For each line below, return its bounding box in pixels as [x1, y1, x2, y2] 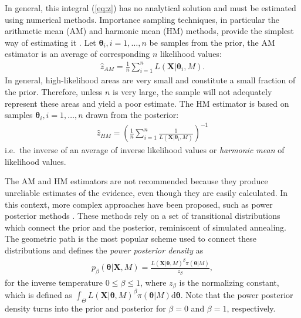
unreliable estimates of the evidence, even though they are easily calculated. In [5, 187, 288, 198]
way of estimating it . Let [5, 36, 96, 48]
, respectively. [226, 302, 276, 314]
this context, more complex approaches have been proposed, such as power [5, 198, 273, 210]
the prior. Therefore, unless [5, 85, 103, 97]
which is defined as [5, 288, 72, 300]
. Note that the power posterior [180, 288, 293, 300]
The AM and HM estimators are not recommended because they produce [5, 175, 268, 187]
